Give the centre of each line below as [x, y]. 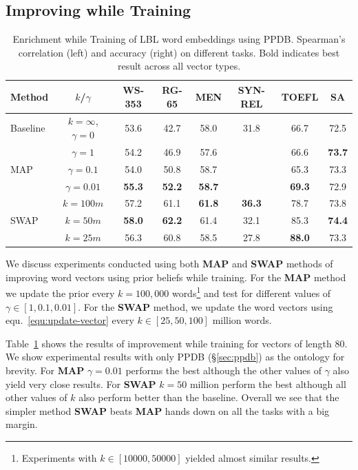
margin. [22, 424]
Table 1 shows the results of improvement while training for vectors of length [169, 343]
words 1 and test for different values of [251, 292]
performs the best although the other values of [224, 370]
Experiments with [59, 457]
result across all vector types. [179, 66]
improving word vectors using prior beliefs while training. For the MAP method [176, 277]
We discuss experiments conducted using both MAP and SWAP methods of [169, 264]
